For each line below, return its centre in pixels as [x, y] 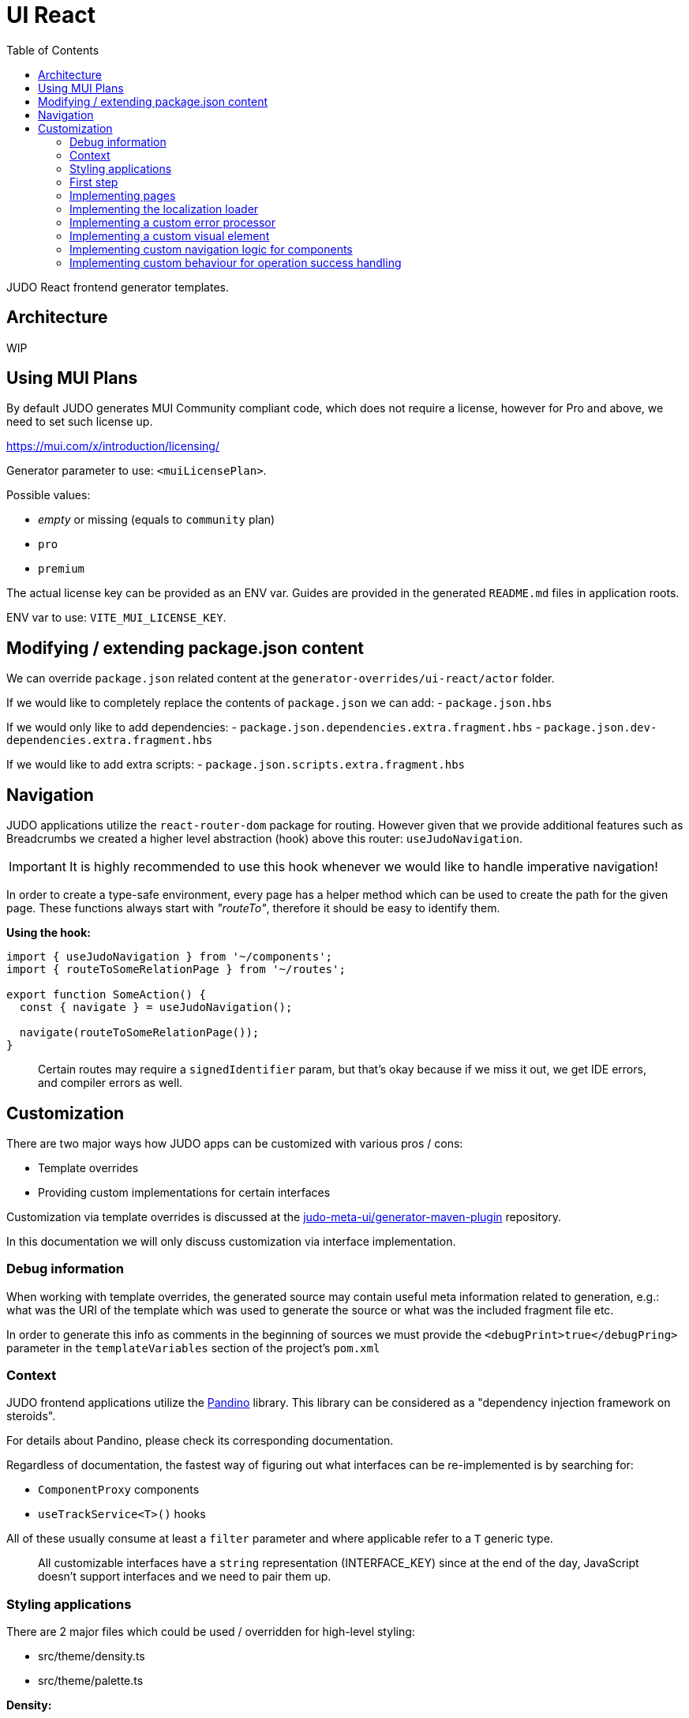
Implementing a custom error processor [173, 222]
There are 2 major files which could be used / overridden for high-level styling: [211, 1632]
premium [62, 569]
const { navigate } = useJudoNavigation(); [156, 1007]
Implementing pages [123, 195]
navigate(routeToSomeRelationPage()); [139, 1033]
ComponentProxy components [119, 1490]
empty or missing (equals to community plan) [157, 520]
